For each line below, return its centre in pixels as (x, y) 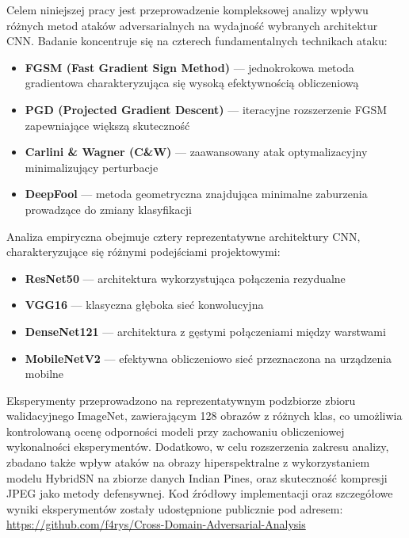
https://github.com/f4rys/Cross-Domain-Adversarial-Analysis (156, 524)
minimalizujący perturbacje (92, 167)
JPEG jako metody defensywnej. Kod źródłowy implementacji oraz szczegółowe (200, 493)
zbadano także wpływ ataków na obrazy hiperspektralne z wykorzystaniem (188, 462)
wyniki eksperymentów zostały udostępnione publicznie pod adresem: (175, 508)
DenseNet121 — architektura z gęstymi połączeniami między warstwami (205, 331)
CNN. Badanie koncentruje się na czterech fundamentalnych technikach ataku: (197, 41)
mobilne (44, 374)
